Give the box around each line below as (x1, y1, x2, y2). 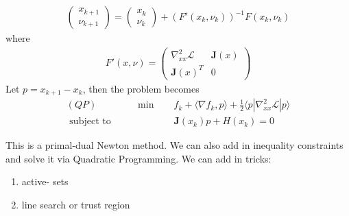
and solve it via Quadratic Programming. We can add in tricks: (5, 151, 272, 165)
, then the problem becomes (82, 81, 200, 95)
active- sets (21, 174, 69, 189)
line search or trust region (21, 197, 130, 212)
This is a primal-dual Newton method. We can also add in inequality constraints (5, 138, 344, 152)
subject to (69, 117, 111, 127)
